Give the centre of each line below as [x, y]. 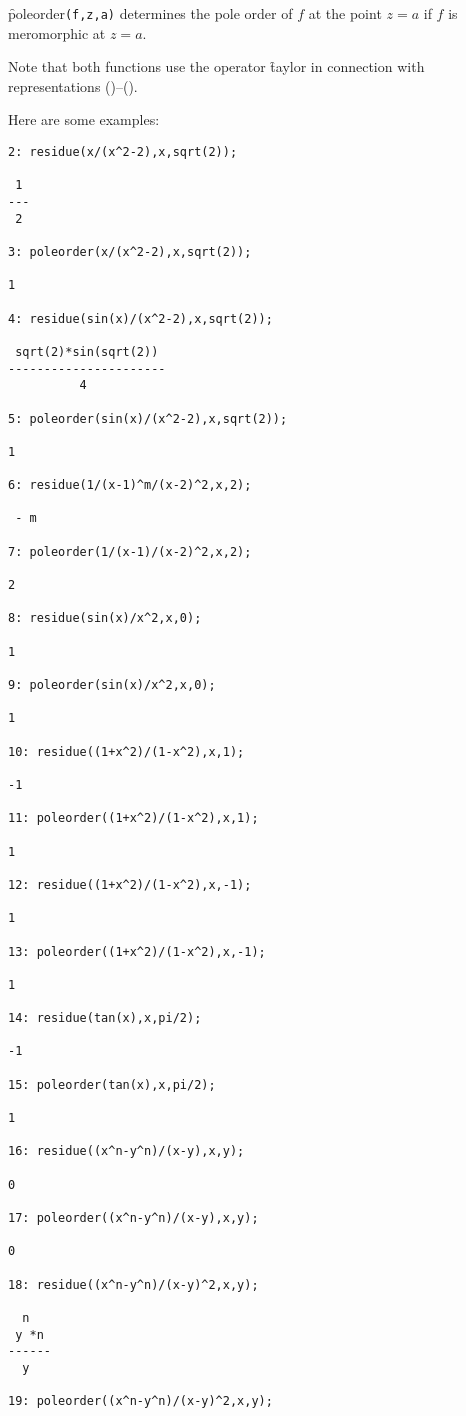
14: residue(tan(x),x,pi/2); [105, 1018]
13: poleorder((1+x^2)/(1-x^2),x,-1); [137, 951]
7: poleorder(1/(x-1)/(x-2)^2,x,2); [130, 551]
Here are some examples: [84, 119]
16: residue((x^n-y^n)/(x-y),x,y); [126, 1151]
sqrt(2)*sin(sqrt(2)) [87, 351]
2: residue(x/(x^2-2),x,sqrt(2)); [123, 152]
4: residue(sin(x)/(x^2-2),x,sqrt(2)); [140, 318]
